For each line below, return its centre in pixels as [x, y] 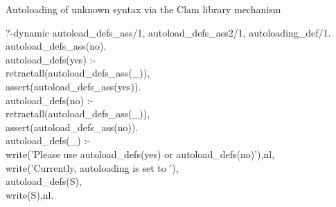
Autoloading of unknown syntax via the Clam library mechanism [143, 9]
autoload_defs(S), [44, 181]
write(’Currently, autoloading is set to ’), [92, 167]
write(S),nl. [30, 194]
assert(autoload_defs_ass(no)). [72, 127]
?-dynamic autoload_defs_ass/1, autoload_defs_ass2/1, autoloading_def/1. [168, 32]
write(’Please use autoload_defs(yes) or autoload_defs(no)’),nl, [140, 154]
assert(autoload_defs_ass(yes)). [73, 86]
